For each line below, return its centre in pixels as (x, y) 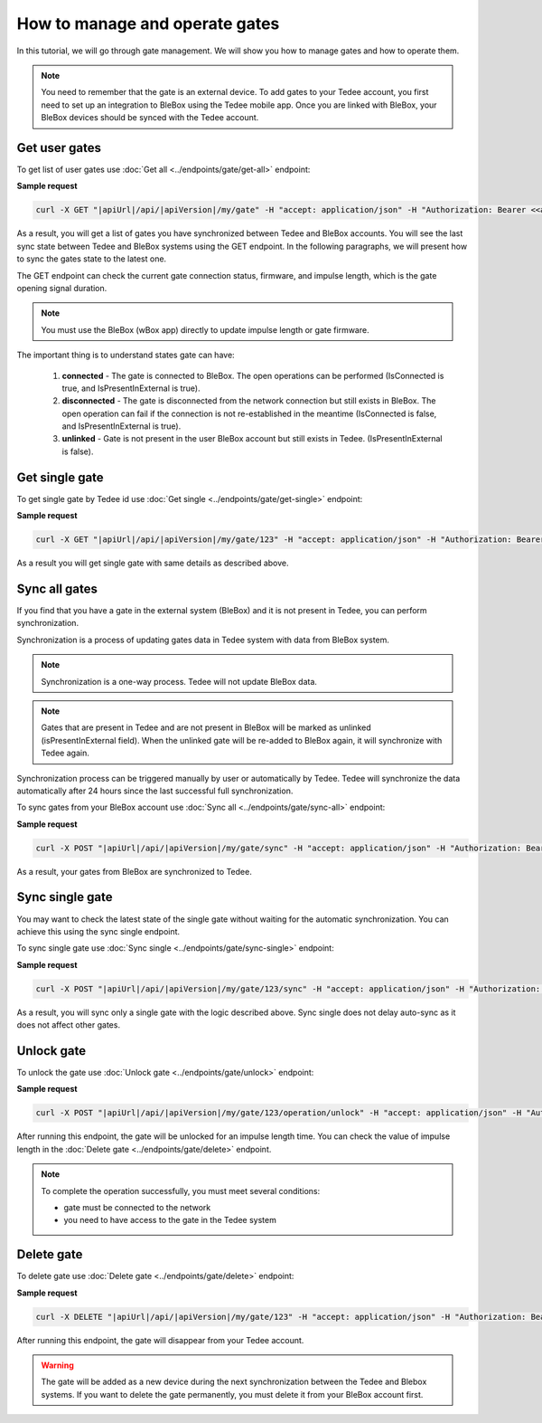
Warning (57, 1365)
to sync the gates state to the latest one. (92, 259)
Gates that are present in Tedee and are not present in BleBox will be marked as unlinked (206, 727)
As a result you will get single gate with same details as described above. (153, 563)
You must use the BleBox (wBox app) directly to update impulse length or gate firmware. (205, 329)
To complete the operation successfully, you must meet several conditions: (181, 1191)
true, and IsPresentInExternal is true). (131, 388)
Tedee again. (65, 753)
